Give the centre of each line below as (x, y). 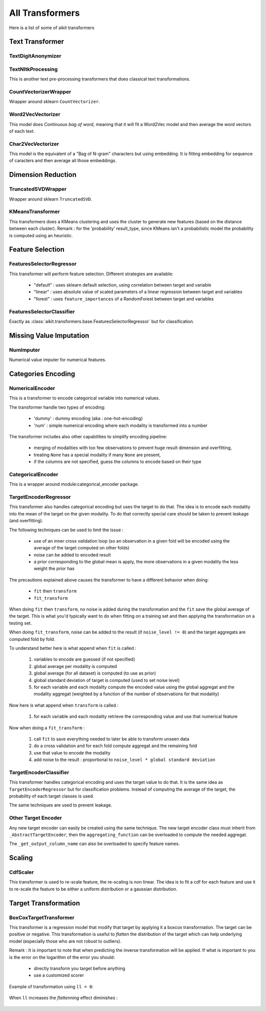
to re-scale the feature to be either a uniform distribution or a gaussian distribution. (93, 889)
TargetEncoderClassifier (39, 772)
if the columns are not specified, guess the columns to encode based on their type (117, 462)
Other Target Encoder (36, 818)
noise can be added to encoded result (72, 555)
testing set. (20, 623)
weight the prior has (54, 569)
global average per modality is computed (75, 666)
